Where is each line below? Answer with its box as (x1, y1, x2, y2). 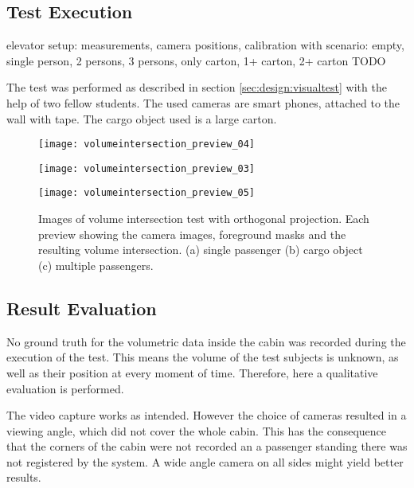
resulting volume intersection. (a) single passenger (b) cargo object (38, 241, 363, 258)
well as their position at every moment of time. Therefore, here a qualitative (6, 364, 378, 381)
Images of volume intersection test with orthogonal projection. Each (38, 210, 369, 227)
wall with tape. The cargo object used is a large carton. (6, 110, 277, 127)
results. (6, 469, 41, 486)
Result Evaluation (6, 295, 157, 320)
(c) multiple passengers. (38, 256, 154, 273)
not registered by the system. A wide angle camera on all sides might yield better (6, 453, 404, 470)
